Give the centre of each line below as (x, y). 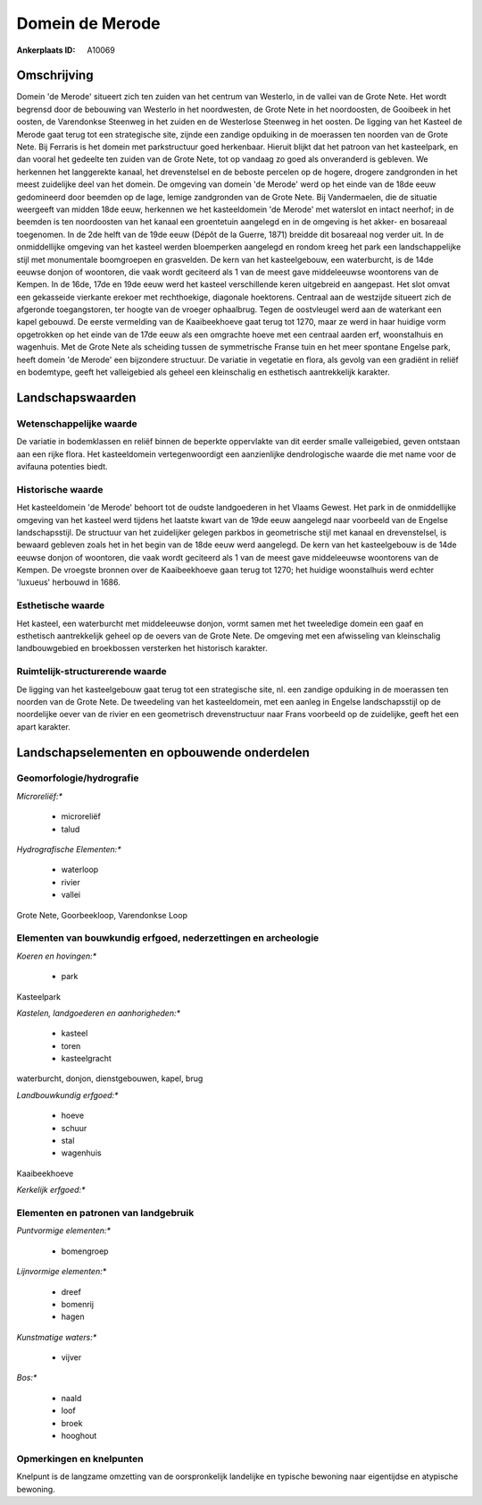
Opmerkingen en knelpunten (80, 1458)
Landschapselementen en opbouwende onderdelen (163, 752)
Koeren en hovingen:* (57, 956)
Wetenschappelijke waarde (77, 423)
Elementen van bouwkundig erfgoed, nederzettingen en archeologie (168, 938)
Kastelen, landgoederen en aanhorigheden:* (99, 1013)
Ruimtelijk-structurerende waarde (91, 672)
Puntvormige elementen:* (64, 1230)
